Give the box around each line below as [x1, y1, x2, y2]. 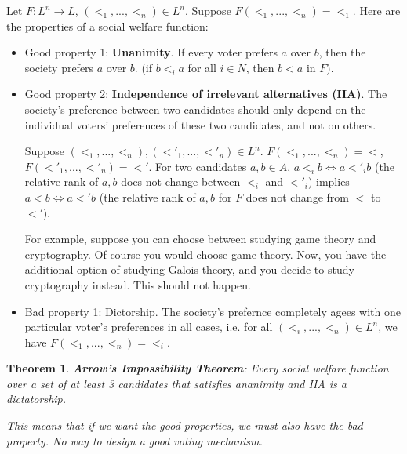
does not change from [245, 188, 349, 205]
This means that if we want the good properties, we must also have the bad [6, 417, 363, 434]
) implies [307, 173, 350, 190]
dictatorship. [6, 390, 67, 407]
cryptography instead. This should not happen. [24, 276, 251, 292]
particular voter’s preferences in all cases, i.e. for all [24, 318, 273, 335]
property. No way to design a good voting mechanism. [6, 432, 263, 449]
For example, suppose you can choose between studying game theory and [24, 231, 376, 247]
